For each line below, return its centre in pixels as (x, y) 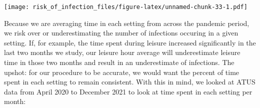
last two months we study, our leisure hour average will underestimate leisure (122, 52)
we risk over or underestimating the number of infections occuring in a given (121, 33)
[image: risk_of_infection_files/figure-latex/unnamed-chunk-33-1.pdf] (126, 7)
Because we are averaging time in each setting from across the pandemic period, (127, 23)
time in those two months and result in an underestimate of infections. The (119, 62)
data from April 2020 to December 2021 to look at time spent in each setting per (128, 91)
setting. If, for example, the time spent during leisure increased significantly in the (130, 42)
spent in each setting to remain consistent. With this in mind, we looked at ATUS (130, 82)
